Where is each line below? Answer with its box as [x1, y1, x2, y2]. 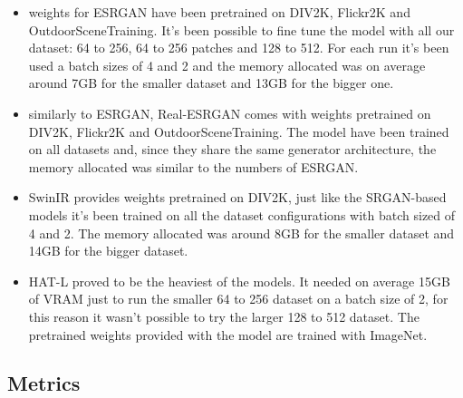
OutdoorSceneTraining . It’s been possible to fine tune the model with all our [28, 20, 455, 39]
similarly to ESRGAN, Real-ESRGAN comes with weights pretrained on [28, 103, 431, 122]
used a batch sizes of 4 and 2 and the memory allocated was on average [28, 55, 426, 74]
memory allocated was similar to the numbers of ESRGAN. [28, 157, 359, 176]
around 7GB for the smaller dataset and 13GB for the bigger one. [28, 73, 394, 92]
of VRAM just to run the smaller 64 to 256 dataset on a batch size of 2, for [28, 289, 449, 308]
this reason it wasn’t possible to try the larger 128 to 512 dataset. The [28, 306, 420, 325]
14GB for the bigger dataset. [28, 241, 188, 260]
